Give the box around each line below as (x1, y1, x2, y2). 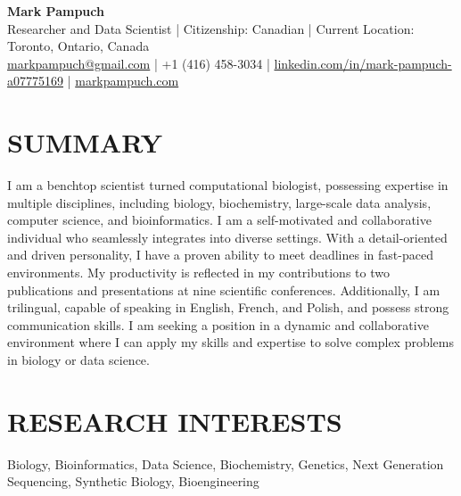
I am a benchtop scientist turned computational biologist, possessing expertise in (7, 176, 449, 194)
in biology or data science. (7, 351, 150, 369)
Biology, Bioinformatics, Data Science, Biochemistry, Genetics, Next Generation (7, 454, 444, 473)
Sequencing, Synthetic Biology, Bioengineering (7, 472, 259, 491)
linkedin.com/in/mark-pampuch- (274, 54, 452, 72)
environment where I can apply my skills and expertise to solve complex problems (7, 333, 455, 351)
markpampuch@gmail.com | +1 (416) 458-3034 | (7, 54, 270, 72)
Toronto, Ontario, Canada (7, 37, 150, 55)
